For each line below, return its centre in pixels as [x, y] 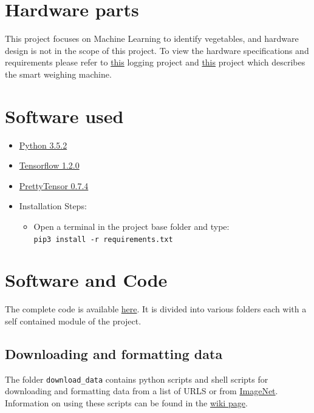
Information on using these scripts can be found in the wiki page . [126, 403]
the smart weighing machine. [58, 74]
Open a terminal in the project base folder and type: [131, 226]
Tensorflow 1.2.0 [49, 165]
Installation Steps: [53, 206]
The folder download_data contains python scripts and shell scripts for [137, 379]
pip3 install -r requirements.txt [103, 239]
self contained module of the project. [73, 321]
